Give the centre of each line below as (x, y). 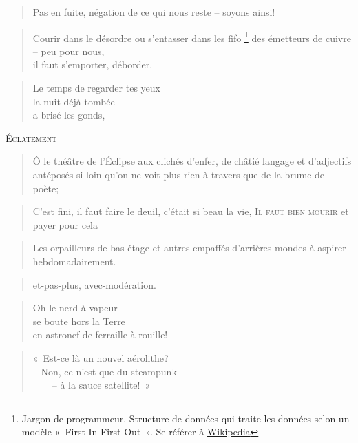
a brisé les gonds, (69, 115)
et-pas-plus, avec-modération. (94, 284)
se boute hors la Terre (79, 321)
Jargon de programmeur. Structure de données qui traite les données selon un (186, 418)
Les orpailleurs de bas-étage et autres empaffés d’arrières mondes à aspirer (189, 248)
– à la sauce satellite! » (101, 385)
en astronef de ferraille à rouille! (100, 334)
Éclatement (31, 137)
